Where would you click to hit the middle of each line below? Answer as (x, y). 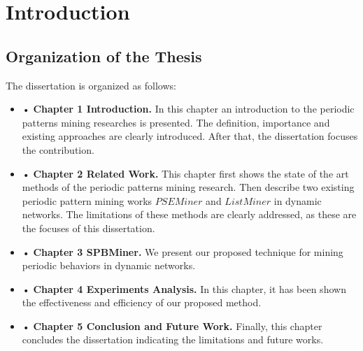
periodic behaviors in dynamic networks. (109, 265)
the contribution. (58, 149)
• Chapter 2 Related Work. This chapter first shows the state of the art (185, 173)
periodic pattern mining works (87, 200)
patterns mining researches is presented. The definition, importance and (176, 122)
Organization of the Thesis (104, 56)
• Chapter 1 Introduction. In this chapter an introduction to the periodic (188, 109)
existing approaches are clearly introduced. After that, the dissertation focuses (190, 136)
